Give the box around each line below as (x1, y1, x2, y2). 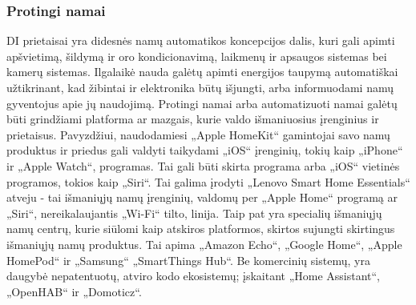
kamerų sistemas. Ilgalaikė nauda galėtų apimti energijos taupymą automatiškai (6, 63, 398, 80)
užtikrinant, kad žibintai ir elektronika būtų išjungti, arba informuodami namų (6, 79, 394, 95)
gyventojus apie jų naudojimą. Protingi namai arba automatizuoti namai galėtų (6, 94, 398, 111)
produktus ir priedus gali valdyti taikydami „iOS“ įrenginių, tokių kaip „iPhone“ (6, 142, 403, 159)
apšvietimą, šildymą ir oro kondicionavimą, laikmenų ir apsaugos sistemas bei (6, 47, 387, 64)
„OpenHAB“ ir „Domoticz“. (6, 283, 142, 299)
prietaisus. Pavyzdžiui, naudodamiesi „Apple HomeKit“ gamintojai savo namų (6, 126, 390, 142)
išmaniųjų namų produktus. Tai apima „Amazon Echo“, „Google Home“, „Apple (6, 235, 402, 252)
